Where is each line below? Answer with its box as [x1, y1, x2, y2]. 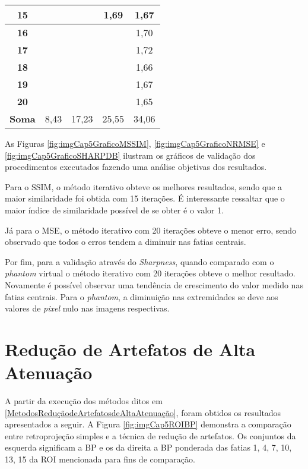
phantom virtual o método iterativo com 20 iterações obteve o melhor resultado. [5, 267, 296, 279]
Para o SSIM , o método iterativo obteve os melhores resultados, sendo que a [5, 180, 282, 193]
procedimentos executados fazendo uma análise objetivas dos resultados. [5, 160, 267, 173]
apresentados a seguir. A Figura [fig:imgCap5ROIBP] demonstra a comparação [5, 418, 291, 430]
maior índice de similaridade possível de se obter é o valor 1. [5, 203, 224, 216]
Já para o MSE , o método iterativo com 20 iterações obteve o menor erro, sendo [5, 224, 297, 236]
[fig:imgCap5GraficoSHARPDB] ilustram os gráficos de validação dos [5, 149, 256, 161]
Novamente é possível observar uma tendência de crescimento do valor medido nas [5, 278, 303, 291]
